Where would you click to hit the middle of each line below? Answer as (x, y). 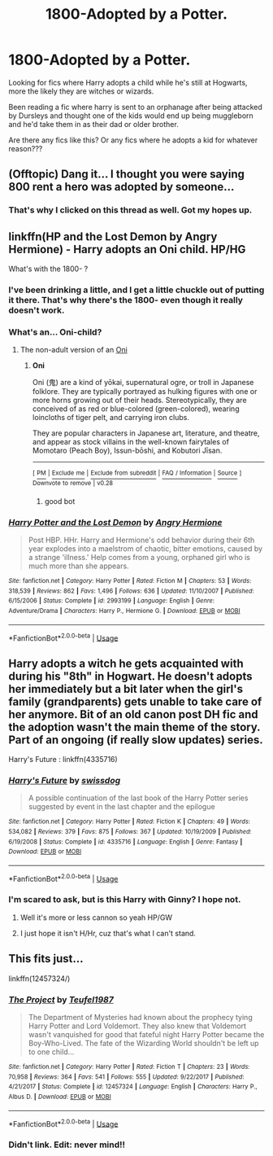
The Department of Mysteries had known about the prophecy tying (141, 1017)
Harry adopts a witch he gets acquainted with (126, 663)
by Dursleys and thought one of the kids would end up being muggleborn (131, 116)
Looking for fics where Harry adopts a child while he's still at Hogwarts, (128, 82)
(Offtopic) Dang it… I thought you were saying (127, 175)
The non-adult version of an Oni (74, 350)
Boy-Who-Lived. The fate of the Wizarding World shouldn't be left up (143, 1043)
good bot (60, 501)
